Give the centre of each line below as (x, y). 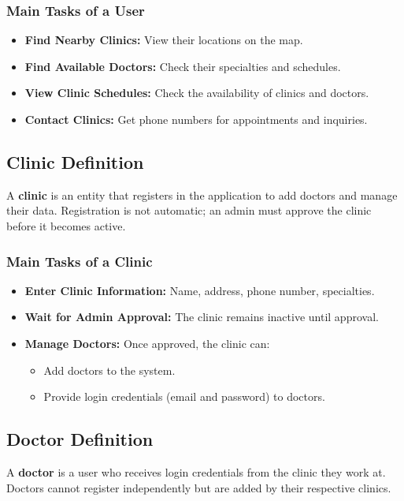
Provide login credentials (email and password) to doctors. (184, 396)
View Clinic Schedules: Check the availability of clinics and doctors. (197, 93)
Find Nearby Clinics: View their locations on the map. (164, 40)
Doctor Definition (80, 439)
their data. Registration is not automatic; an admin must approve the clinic (189, 210)
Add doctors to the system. (109, 370)
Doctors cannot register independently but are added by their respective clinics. (199, 487)
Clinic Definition (75, 161)
